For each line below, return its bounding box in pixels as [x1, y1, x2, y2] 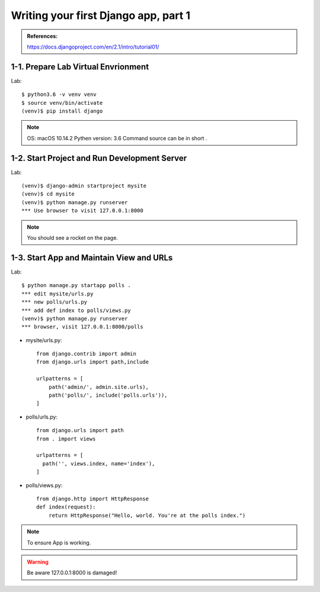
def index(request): [36, 504, 96, 510]
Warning [27, 558, 49, 565]
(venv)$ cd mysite [21, 191, 75, 198]
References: [27, 33, 58, 40]
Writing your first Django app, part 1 [11, 9, 191, 22]
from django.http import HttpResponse [36, 495, 149, 502]
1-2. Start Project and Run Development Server [11, 153, 187, 163]
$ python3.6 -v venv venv [21, 91, 97, 98]
